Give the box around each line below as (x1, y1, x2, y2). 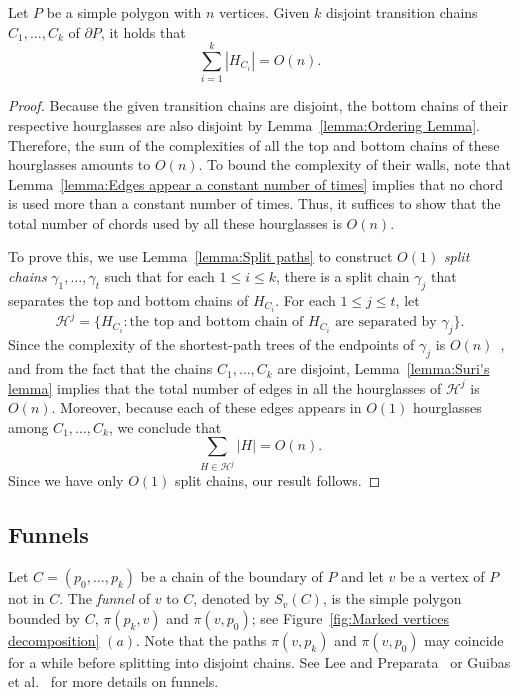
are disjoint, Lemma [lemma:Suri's (277, 358, 490, 379)
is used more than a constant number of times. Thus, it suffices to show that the (8, 193, 501, 214)
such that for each (104, 266, 215, 287)
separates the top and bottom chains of (8, 289, 249, 310)
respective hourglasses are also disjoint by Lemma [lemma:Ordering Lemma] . (8, 114, 480, 135)
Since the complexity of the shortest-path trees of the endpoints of (8, 334, 415, 355)
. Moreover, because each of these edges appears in (51, 397, 362, 418)
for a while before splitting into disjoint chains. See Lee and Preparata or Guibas (8, 651, 511, 672)
